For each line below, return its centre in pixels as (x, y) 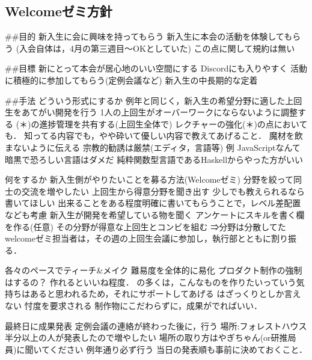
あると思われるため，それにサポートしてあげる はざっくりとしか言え (165, 294)
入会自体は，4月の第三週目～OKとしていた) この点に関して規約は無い (157, 48)
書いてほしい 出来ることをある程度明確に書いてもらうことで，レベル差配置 (153, 203)
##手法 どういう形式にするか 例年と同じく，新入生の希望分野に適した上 (149, 100)
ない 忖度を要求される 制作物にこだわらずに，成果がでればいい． (134, 306)
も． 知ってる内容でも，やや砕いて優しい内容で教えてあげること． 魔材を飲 (154, 136)
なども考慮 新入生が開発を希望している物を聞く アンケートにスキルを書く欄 (155, 214)
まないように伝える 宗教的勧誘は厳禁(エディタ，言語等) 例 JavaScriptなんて (153, 147)
